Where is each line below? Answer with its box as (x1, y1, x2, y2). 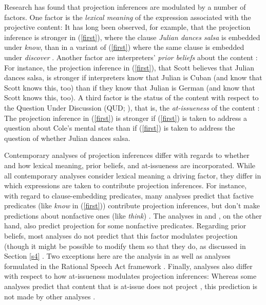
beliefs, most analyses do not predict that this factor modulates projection (4, 230, 238, 241)
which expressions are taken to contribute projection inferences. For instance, (4, 180, 247, 191)
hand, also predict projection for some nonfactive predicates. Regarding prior (4, 220, 246, 231)
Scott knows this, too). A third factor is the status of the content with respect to (4, 92, 259, 103)
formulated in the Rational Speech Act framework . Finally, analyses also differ (4, 260, 253, 271)
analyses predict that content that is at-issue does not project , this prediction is (4, 281, 258, 292)
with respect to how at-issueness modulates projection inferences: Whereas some (4, 271, 257, 281)
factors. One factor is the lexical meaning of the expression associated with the (4, 11, 251, 22)
